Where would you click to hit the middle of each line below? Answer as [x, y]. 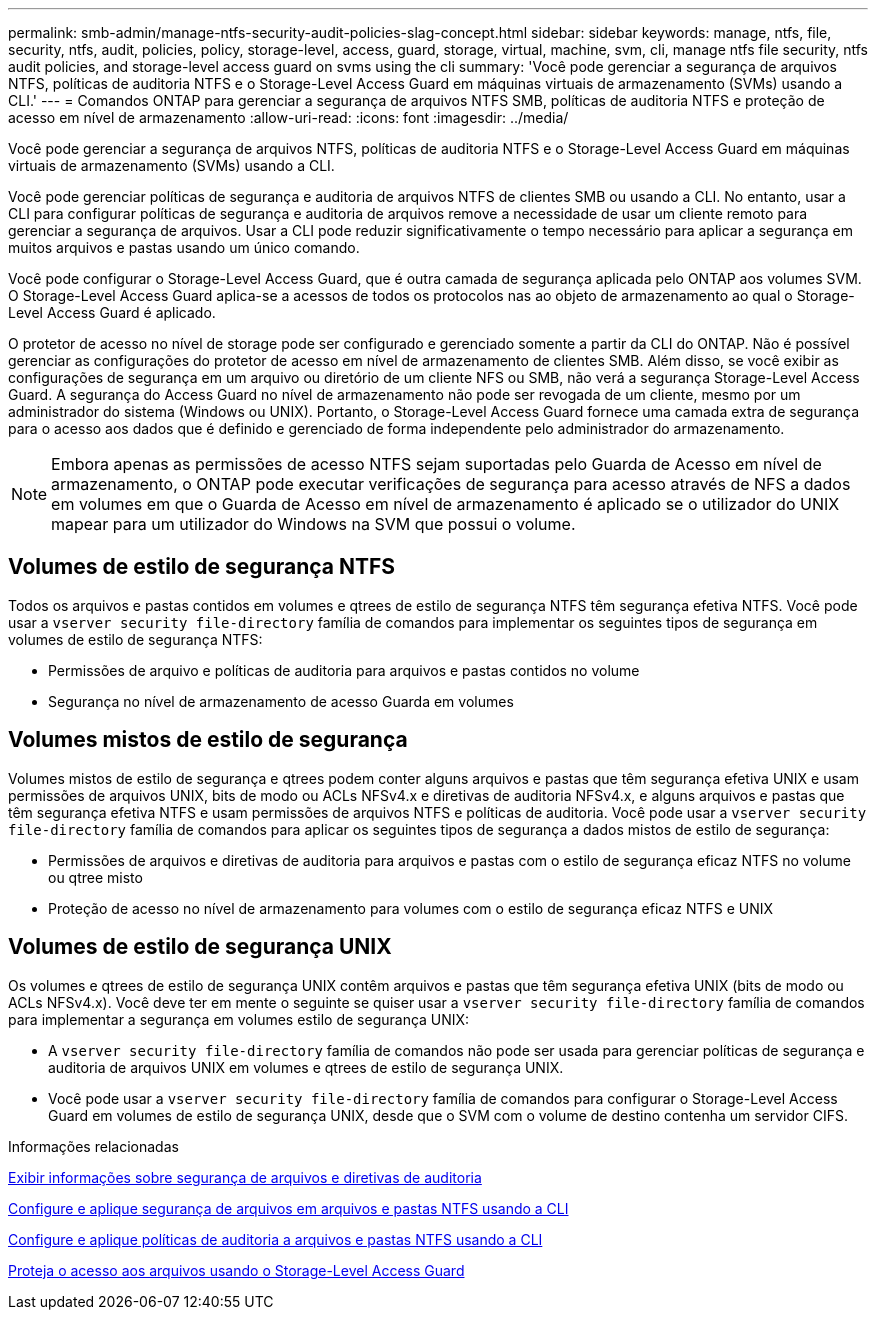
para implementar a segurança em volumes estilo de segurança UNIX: [239, 1019]
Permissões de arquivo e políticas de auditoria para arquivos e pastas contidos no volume [344, 670]
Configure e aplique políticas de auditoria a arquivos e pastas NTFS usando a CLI [275, 1239]
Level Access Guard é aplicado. [112, 312]
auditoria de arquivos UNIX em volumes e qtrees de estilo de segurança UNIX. [306, 1067]
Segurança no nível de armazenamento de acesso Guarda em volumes [281, 701]
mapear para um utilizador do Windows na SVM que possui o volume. [313, 524]
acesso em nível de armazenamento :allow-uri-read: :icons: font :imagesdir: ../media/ [288, 117]
